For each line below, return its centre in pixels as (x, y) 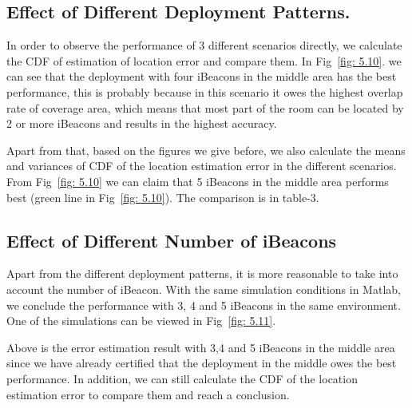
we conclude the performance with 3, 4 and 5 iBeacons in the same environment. (204, 305)
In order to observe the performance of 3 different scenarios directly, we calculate (204, 45)
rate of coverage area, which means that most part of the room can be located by (205, 107)
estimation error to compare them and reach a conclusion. (148, 394)
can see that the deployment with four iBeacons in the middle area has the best (202, 76)
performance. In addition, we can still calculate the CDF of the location (182, 378)
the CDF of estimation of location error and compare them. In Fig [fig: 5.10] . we (204, 60)
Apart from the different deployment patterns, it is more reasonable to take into (202, 273)
